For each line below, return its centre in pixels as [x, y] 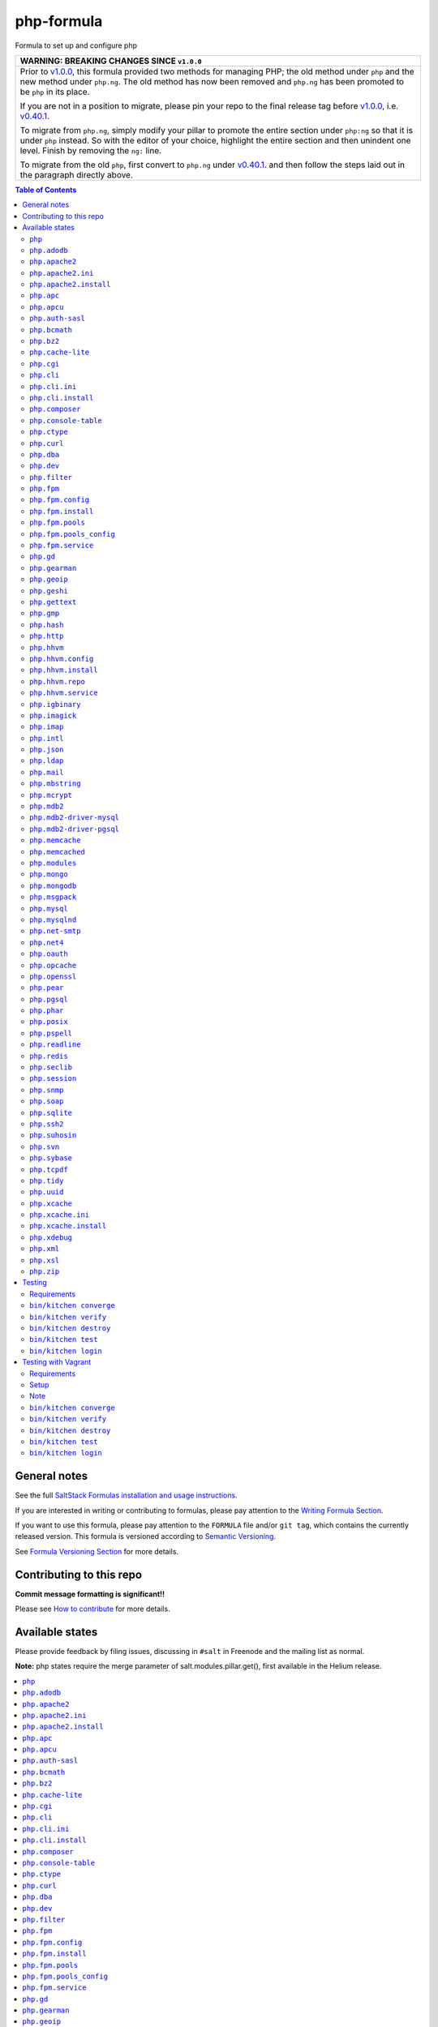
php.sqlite [51, 1112]
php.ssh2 [47, 1124]
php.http [47, 636]
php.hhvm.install [64, 670]
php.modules [53, 863]
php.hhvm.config [62, 658]
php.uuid [47, 1192]
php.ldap [47, 761]
